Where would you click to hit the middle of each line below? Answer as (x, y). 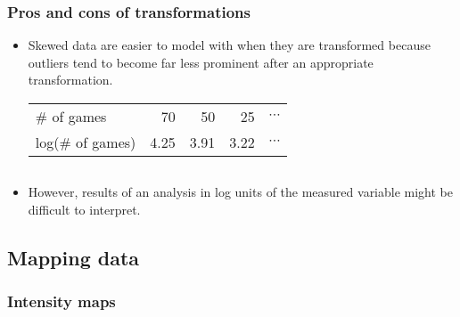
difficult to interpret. (84, 209)
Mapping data (74, 257)
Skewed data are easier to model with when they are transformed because (229, 45)
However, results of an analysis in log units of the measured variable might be (241, 191)
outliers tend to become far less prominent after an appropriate (201, 62)
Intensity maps (62, 301)
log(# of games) (86, 142)
